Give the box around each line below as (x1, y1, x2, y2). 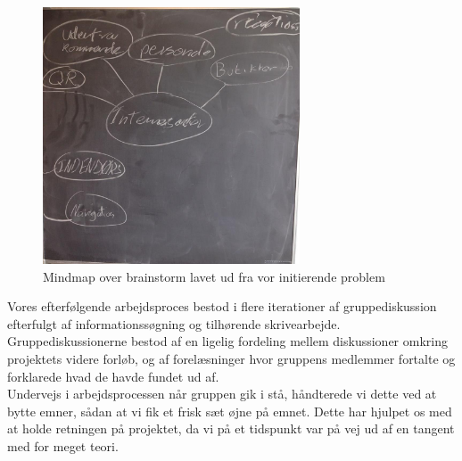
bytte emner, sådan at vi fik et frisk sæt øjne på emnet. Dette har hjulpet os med (7, 401, 452, 420)
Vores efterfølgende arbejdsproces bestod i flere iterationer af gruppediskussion (7, 297, 437, 316)
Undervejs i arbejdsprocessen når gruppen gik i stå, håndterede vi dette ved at (7, 384, 437, 403)
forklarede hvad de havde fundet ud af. (7, 366, 219, 385)
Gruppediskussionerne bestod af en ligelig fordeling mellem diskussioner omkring (7, 332, 448, 350)
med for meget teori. (7, 436, 119, 455)
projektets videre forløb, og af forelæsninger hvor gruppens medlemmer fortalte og (7, 349, 456, 367)
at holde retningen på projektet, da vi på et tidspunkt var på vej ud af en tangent (7, 419, 455, 438)
